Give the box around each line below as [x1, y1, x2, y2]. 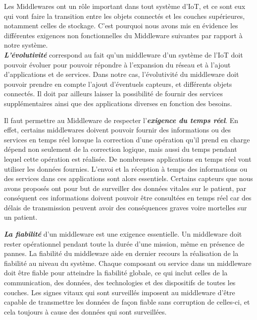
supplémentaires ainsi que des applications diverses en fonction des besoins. [4, 98, 232, 108]
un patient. [4, 212, 38, 222]
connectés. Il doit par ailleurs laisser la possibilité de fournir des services [4, 88, 223, 99]
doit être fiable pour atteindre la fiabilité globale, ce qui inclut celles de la [4, 267, 228, 278]
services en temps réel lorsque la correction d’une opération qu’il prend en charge [4, 134, 250, 144]
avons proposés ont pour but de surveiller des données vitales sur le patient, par [4, 183, 247, 193]
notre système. [4, 40, 48, 50]
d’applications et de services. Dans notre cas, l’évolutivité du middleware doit [4, 69, 239, 79]
